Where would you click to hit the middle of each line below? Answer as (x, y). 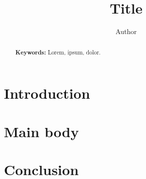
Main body (41, 131)
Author (126, 31)
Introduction (47, 93)
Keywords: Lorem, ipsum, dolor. (58, 52)
